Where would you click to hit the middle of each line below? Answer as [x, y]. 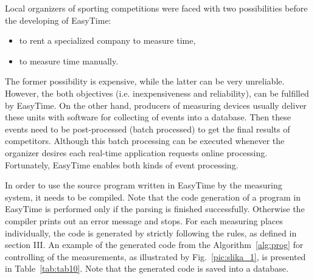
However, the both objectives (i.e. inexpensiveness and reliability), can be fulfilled [157, 93]
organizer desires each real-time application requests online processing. [136, 152]
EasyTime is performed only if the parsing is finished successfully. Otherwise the [155, 209]
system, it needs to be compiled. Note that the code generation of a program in [153, 197]
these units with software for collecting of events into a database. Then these [148, 117]
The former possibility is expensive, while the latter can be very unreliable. [145, 81]
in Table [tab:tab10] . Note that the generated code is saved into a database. [147, 268]
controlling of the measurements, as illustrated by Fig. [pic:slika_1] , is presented [155, 256]
